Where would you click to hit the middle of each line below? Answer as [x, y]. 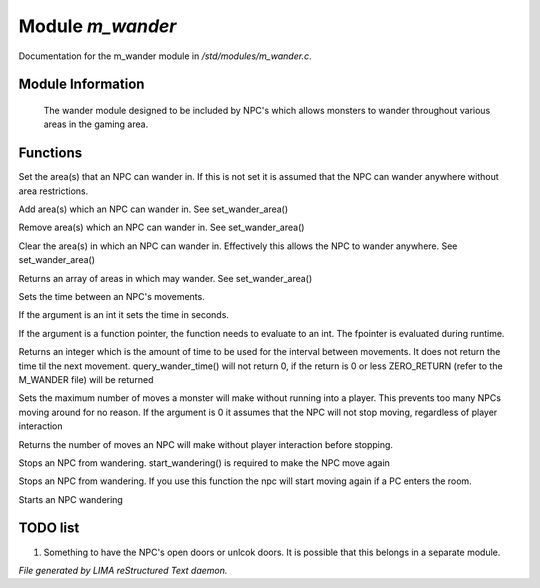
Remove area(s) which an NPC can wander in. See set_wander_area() [161, 227]
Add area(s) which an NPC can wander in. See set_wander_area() [153, 209]
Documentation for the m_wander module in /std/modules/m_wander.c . [165, 56]
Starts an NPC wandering [71, 499]
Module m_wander [97, 26]
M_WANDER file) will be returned [86, 379]
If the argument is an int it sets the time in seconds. [124, 315]
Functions [50, 153]
